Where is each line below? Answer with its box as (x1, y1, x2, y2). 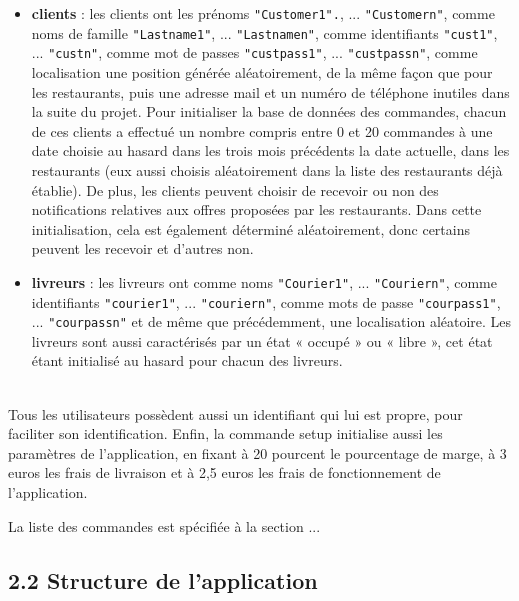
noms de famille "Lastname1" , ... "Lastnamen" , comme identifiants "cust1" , (31, 22, 498, 43)
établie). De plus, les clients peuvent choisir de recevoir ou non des (31, 179, 439, 200)
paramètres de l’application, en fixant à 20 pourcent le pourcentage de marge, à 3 (8, 442, 507, 463)
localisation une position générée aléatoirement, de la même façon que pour (31, 61, 493, 82)
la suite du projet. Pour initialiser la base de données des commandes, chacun (31, 101, 507, 122)
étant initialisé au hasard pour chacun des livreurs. (31, 350, 343, 371)
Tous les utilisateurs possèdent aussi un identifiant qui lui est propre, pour (8, 403, 463, 424)
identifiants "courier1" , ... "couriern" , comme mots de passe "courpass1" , (31, 291, 501, 312)
